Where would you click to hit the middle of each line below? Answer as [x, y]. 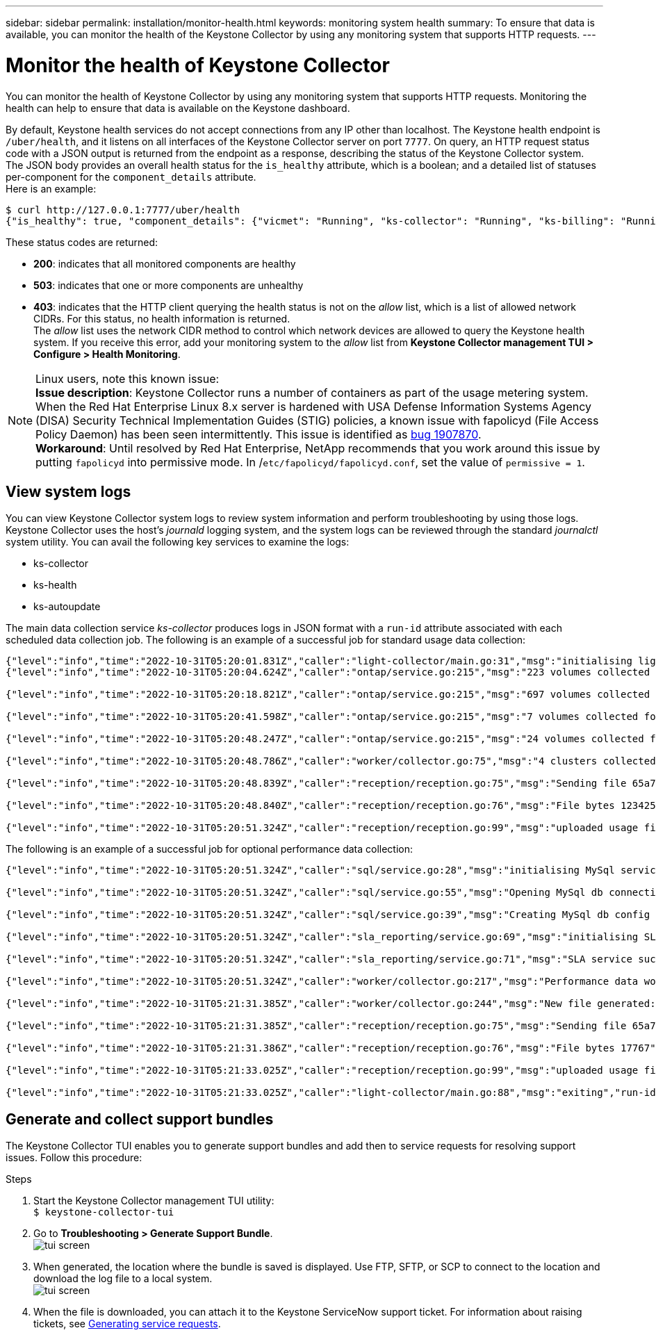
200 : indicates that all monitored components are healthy [165, 263]
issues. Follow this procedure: [74, 1158]
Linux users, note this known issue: [128, 378]
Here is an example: [51, 188]
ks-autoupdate [67, 607]
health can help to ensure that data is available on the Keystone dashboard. [178, 108]
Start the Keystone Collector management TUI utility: [154, 1201]
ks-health [55, 585]
